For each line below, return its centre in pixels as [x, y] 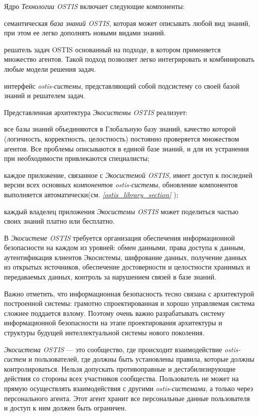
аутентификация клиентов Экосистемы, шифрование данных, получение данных [126, 257]
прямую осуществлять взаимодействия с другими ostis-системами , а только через [129, 388]
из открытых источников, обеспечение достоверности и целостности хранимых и [127, 267]
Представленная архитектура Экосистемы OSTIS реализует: [96, 112]
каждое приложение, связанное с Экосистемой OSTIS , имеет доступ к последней [128, 175]
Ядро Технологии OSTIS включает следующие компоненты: [94, 6]
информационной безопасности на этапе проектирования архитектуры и [113, 323]
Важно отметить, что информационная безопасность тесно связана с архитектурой [129, 293]
